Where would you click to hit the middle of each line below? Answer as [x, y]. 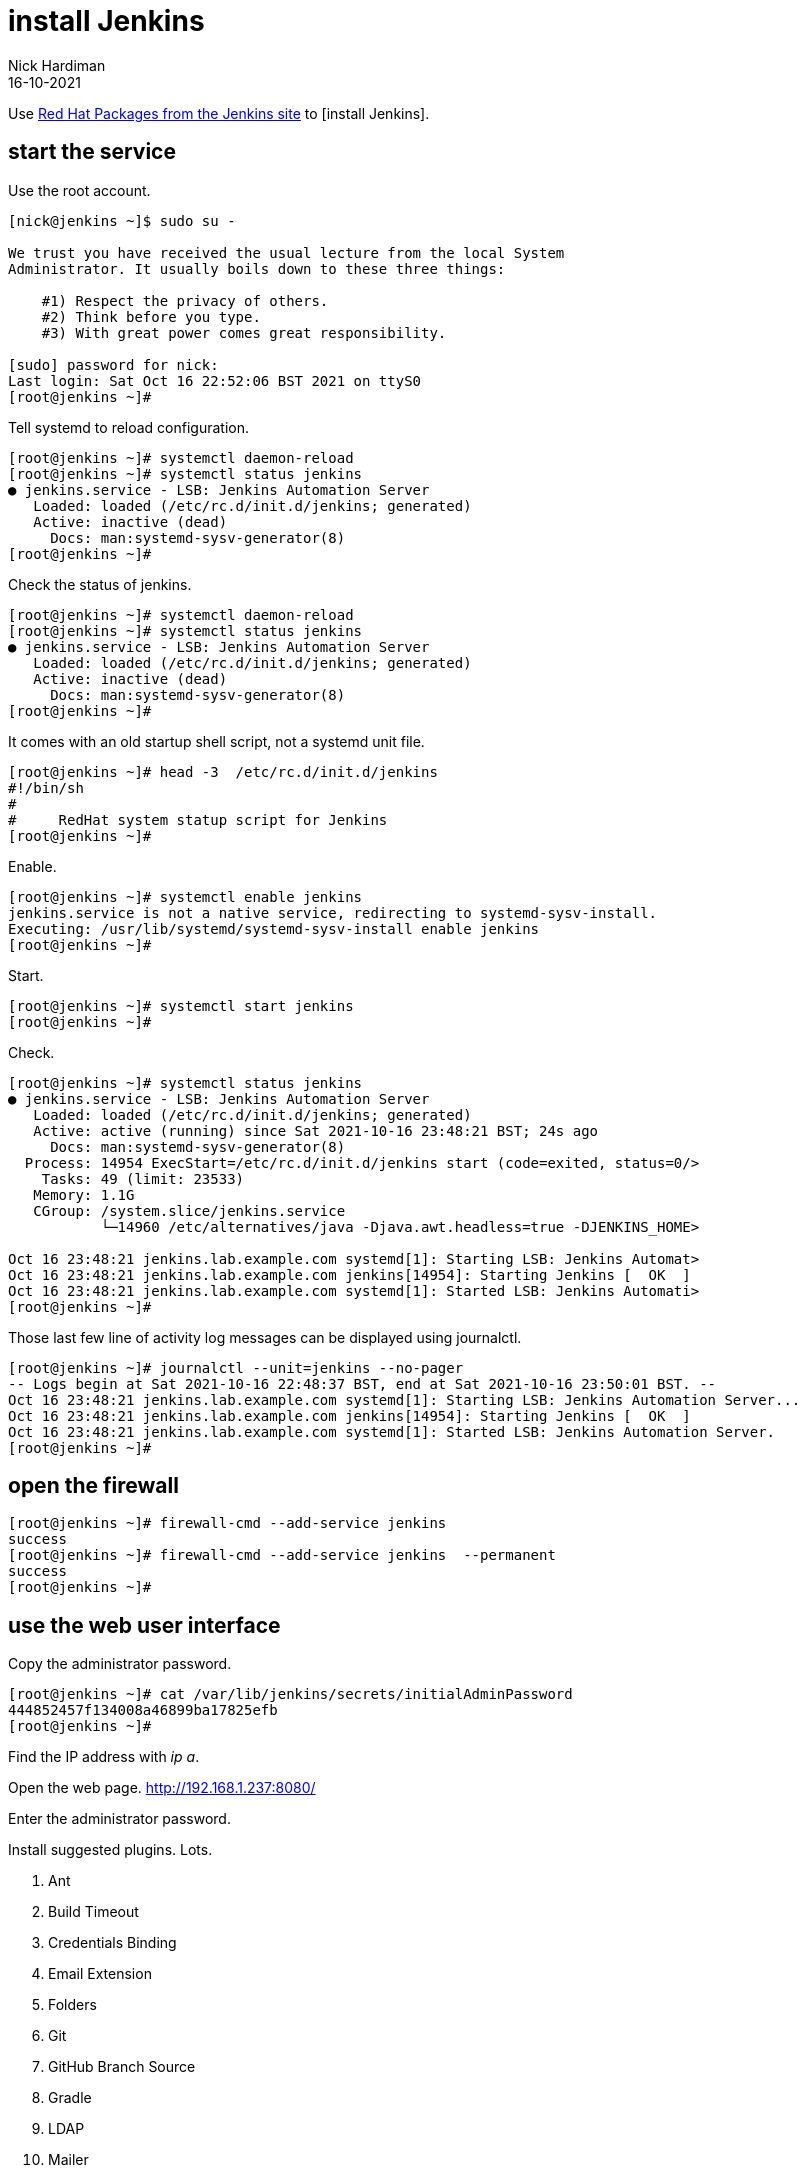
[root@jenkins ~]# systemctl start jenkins [181, 1005]
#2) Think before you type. [151, 316]
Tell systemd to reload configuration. [129, 427]
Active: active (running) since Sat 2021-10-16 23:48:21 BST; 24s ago [316, 1130]
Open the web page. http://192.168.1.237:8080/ [162, 1788]
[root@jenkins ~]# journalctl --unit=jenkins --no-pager [236, 1367]
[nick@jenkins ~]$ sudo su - [122, 220]
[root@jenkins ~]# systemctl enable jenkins [185, 896]
